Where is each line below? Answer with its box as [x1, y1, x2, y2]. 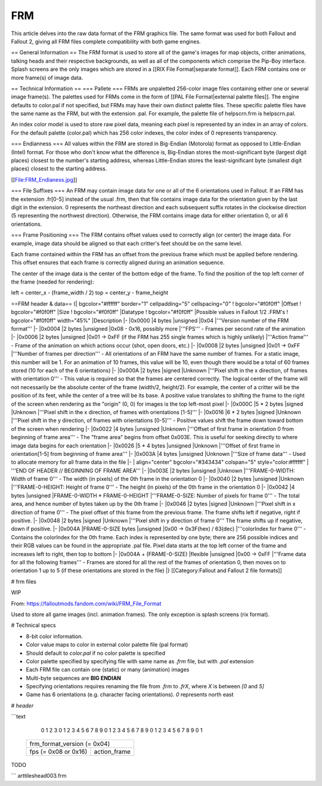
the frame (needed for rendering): [11, 278, 94, 285]
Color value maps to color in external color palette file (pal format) [26, 641, 188, 648]
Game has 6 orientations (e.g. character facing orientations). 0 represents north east [26, 691, 234, 698]
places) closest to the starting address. [11, 165, 107, 172]
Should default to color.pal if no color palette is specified [26, 650, 165, 657]
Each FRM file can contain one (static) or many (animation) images [26, 666, 190, 673]
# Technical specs [11, 622, 56, 629]
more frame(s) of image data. [11, 74, 83, 81]
